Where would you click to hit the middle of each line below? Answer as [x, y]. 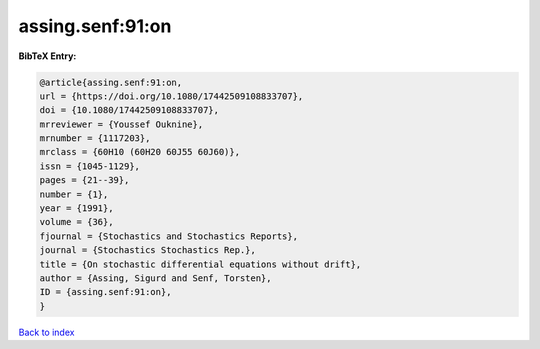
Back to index [46, 332]
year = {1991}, [76, 208]
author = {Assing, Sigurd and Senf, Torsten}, [155, 278]
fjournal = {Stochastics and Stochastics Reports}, [169, 236]
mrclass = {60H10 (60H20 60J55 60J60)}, [139, 152]
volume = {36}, [76, 222]
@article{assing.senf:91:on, [111, 82]
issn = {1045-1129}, [89, 166]
